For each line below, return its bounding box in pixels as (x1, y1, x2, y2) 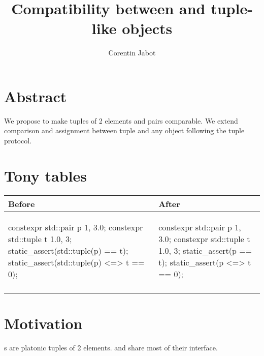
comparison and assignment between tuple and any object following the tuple (4, 125, 245, 136)
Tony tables (4, 165, 87, 186)
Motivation (4, 312, 83, 333)
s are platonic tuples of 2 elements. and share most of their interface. (4, 342, 218, 352)
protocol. (4, 135, 32, 146)
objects (122, 18, 173, 39)
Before (8, 197, 35, 210)
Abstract (4, 85, 67, 106)
